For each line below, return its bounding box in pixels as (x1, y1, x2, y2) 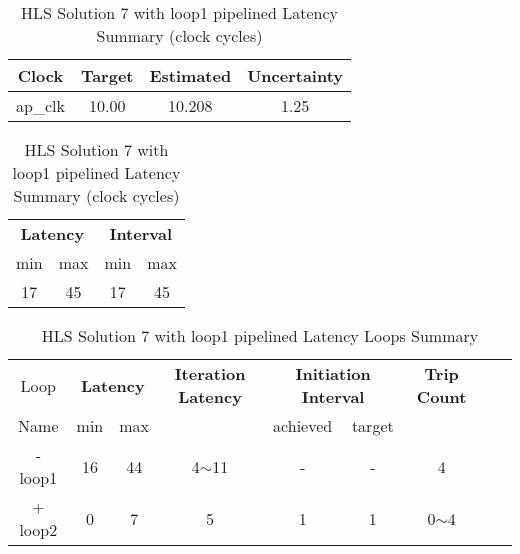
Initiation (295, 362, 371, 385)
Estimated (149, 64, 232, 87)
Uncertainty (247, 64, 344, 87)
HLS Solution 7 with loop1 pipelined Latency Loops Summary (41, 324, 479, 347)
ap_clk (16, 94, 65, 117)
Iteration (174, 362, 246, 385)
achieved (273, 414, 333, 437)
